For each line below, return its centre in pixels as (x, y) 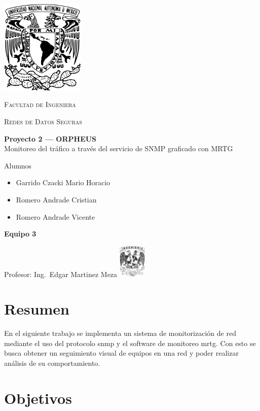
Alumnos (18, 165)
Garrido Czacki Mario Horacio (63, 182)
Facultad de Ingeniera (40, 104)
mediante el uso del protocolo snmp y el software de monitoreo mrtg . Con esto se (130, 343)
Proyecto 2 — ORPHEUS (50, 138)
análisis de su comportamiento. (52, 363)
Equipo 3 (20, 234)
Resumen (37, 309)
